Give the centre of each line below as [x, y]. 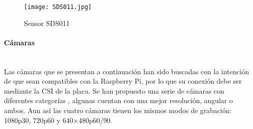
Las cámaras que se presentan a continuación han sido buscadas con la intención [126, 71]
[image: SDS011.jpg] [58, 7]
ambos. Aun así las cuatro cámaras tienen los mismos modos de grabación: [118, 110]
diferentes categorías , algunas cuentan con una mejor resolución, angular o [119, 100]
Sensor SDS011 [47, 23]
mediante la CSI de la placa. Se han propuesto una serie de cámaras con [114, 90]
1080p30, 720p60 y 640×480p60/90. [58, 120]
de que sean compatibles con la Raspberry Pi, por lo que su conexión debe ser [123, 81]
